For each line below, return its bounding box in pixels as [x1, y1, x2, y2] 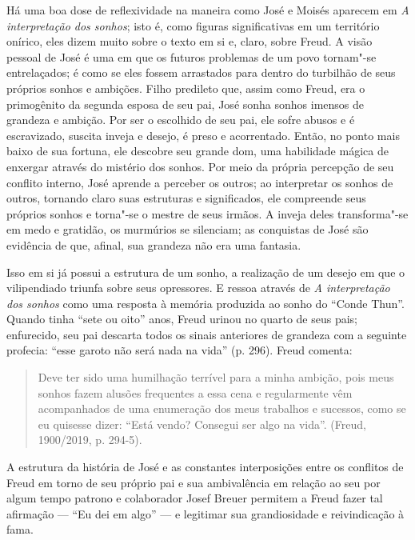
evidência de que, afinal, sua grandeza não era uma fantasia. [6, 236, 301, 253]
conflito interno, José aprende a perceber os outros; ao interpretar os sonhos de [6, 174, 393, 190]
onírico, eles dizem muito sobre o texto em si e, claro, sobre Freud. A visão [6, 33, 373, 50]
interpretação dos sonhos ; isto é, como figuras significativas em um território [6, 17, 380, 34]
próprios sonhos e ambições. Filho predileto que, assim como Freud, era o [6, 79, 365, 96]
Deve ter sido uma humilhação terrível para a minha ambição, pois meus [38, 369, 394, 386]
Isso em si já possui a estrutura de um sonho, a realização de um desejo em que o [6, 263, 405, 280]
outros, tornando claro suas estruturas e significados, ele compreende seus [6, 190, 366, 206]
